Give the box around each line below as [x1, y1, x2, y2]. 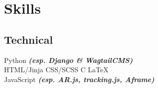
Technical [4, 31, 53, 47]
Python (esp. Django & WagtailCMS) [4, 55, 133, 65]
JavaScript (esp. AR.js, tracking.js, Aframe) [4, 74, 155, 84]
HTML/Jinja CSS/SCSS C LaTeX [4, 64, 108, 75]
